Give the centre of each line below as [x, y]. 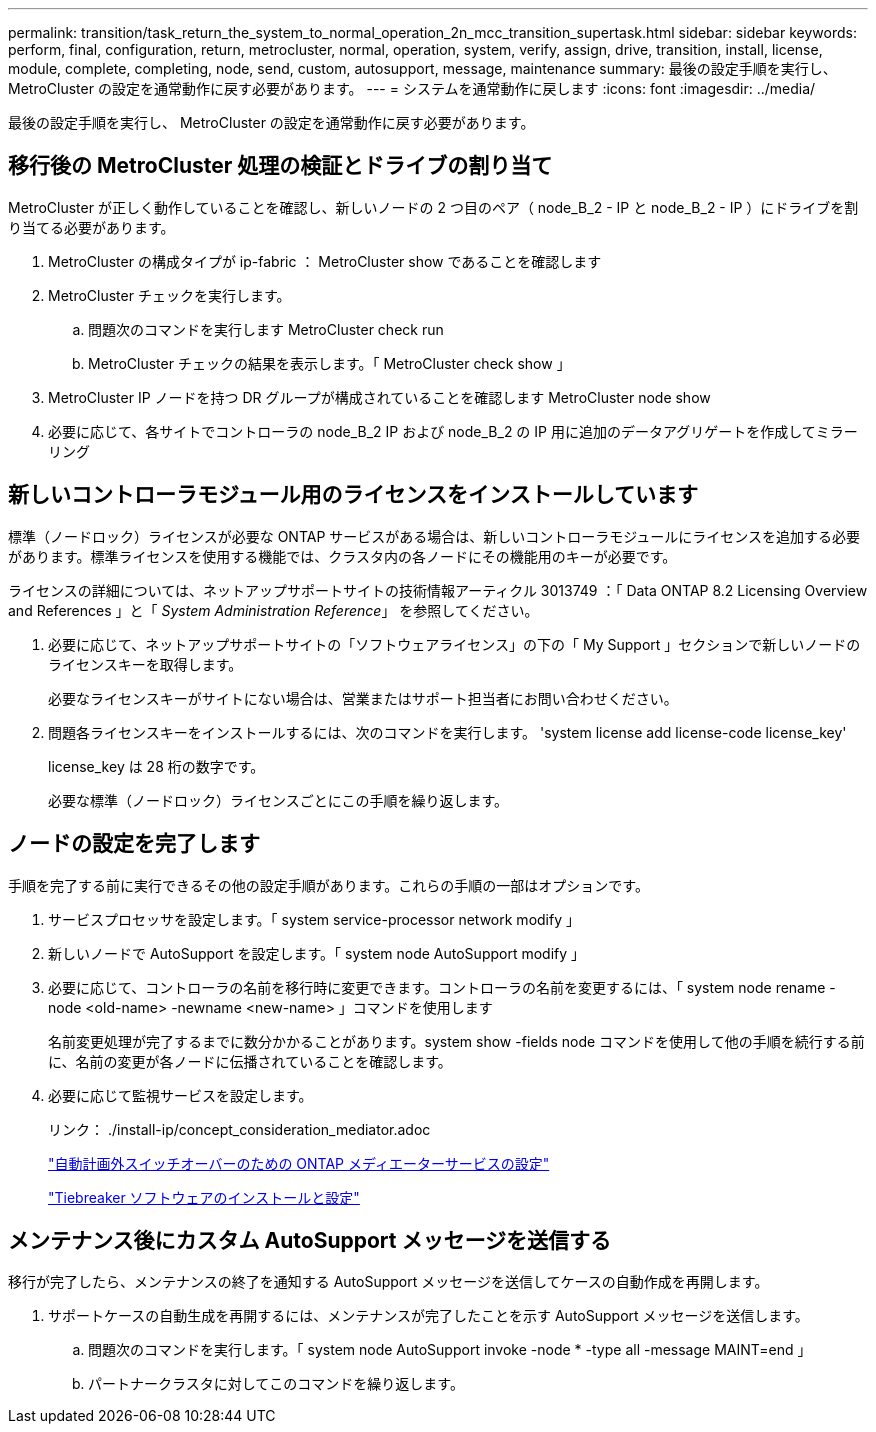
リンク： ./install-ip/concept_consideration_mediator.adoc [239, 1129]
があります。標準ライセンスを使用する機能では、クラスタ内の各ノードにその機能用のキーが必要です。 [342, 556]
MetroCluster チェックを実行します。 [169, 295]
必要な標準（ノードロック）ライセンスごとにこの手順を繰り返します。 [278, 800]
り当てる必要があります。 [91, 227]
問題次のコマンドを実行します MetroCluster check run [266, 329]
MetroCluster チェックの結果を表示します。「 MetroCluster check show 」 [329, 363]
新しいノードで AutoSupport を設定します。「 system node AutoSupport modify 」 [317, 953]
